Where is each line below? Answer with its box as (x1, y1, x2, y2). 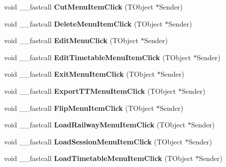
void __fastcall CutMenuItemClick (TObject (4, 2, 154, 12)
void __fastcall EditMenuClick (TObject (4, 35, 138, 46)
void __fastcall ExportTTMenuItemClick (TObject (4, 85, 176, 96)
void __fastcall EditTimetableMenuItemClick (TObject (4, 52, 191, 62)
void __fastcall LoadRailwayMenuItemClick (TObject (4, 119, 186, 130)
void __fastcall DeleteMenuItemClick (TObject (4, 18, 163, 29)
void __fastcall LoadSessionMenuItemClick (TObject (4, 136, 183, 146)
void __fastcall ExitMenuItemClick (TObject (4, 69, 155, 79)
